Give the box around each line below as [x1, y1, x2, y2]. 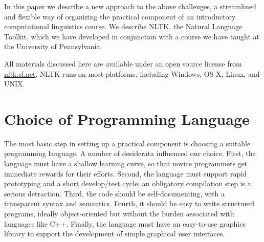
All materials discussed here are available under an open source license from [4, 58, 242, 69]
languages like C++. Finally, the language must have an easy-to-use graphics [4, 218, 246, 229]
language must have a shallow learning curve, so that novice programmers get [4, 158, 248, 169]
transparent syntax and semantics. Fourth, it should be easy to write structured [4, 198, 255, 209]
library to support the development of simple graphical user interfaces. [4, 228, 225, 239]
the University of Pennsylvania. [4, 41, 102, 52]
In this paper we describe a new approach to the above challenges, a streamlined [4, 1, 256, 11]
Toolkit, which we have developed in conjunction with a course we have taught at [4, 31, 260, 41]
